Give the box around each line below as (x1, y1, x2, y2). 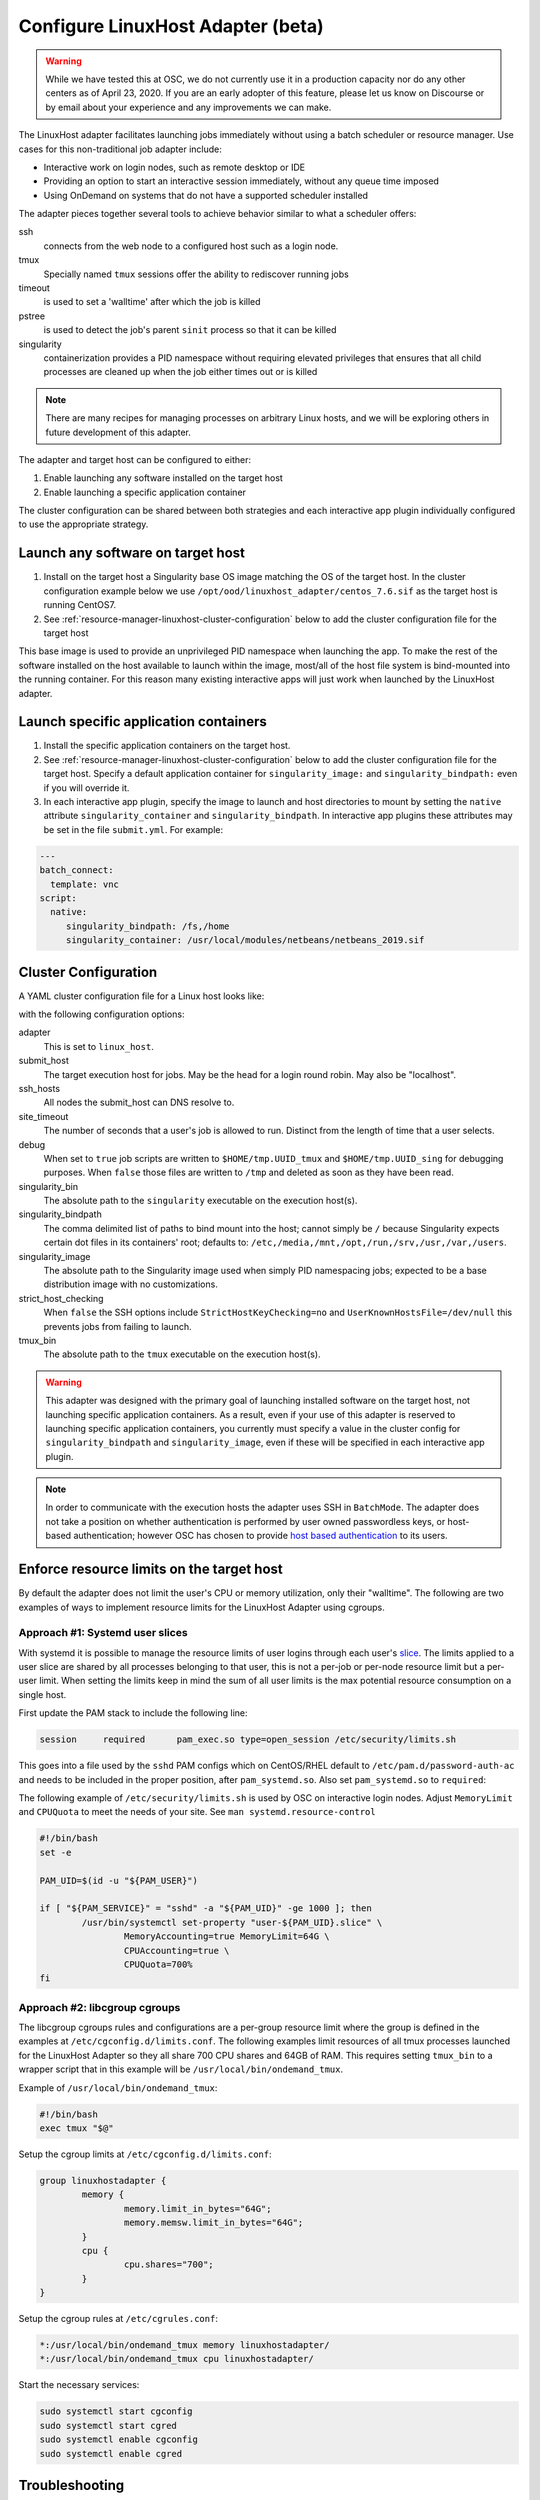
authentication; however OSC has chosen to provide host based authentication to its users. (73, 1530, 449, 1542)
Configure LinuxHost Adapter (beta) (18, 15, 324, 37)
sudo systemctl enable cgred (39, 2448, 183, 2459)
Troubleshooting (18, 2476, 125, 2494)
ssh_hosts (18, 1082, 60, 1094)
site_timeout (18, 1110, 69, 1122)
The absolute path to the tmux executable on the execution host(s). (43, 1348, 321, 1360)
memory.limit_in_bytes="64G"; (123, 2203, 272, 2214)
